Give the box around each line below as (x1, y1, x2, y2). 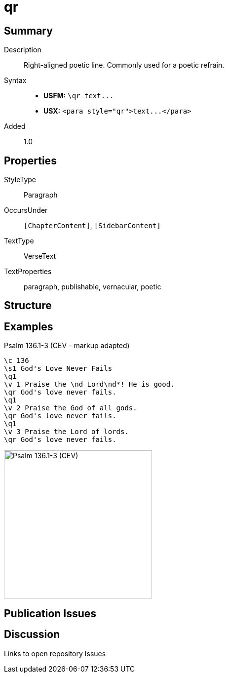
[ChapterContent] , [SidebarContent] (24, 221, 161, 230)
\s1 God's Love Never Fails (4, 364, 113, 373)
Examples (4, 320, 53, 333)
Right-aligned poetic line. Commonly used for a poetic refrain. (24, 61, 225, 70)
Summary (4, 24, 53, 37)
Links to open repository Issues (4, 649, 106, 658)
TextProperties (4, 267, 52, 276)
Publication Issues (4, 607, 97, 620)
